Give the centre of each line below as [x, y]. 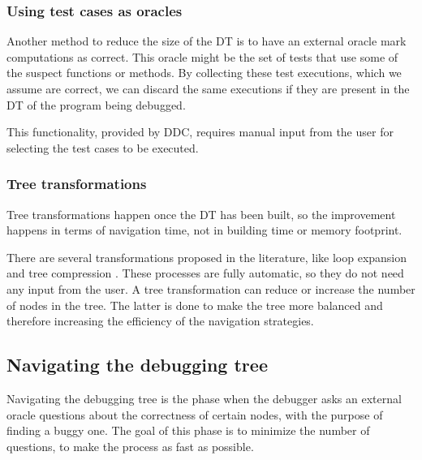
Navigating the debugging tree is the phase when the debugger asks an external [204, 398]
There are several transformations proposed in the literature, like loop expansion [207, 257]
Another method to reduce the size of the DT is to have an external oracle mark [207, 41]
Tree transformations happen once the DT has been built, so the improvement [201, 214]
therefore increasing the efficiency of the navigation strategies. [160, 321]
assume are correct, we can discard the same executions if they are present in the [208, 88]
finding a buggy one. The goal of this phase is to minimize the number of [188, 430]
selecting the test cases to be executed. [103, 147]
